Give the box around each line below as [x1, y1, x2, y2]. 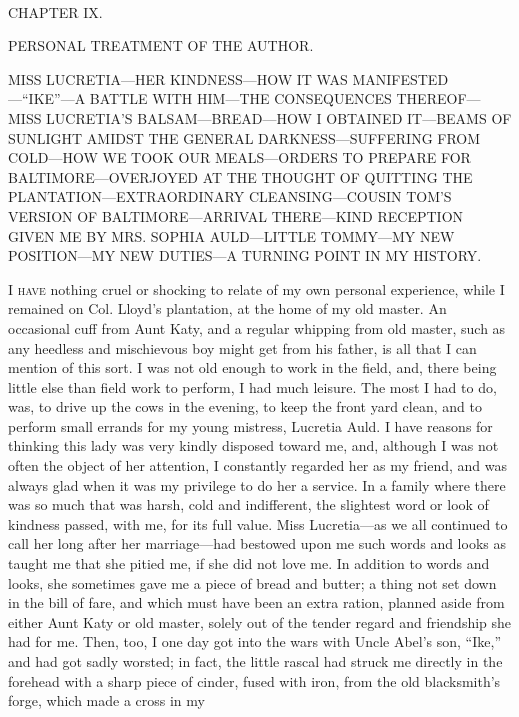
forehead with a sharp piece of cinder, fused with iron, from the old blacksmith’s [8, 670, 501, 691]
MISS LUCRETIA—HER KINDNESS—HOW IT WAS [8, 68, 348, 89]
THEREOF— [396, 88, 481, 109]
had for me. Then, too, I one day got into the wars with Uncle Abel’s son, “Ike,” [8, 631, 501, 652]
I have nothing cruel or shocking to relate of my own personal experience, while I [8, 278, 505, 299]
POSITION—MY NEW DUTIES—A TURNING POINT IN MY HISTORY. [8, 245, 482, 266]
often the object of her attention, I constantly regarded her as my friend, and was [8, 455, 507, 476]
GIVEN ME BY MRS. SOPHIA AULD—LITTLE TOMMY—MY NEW [8, 225, 455, 246]
